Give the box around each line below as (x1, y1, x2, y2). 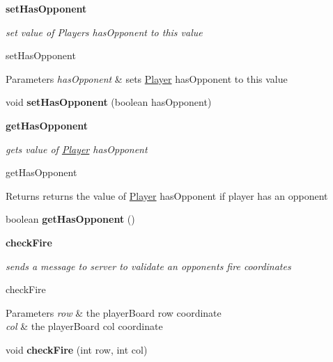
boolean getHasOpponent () (6, 212, 135, 226)
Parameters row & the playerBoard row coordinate (6, 305, 222, 320)
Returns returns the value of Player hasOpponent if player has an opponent (6, 188, 328, 203)
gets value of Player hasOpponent (6, 141, 148, 156)
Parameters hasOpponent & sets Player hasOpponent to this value (6, 71, 288, 86)
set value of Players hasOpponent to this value (6, 24, 203, 39)
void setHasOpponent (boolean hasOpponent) (6, 95, 212, 109)
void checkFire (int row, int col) (6, 342, 148, 356)
